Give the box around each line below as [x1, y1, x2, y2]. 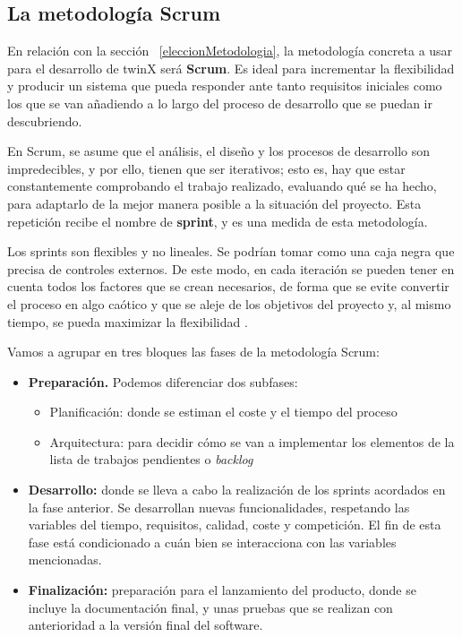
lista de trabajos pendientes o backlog [49, 450, 253, 469]
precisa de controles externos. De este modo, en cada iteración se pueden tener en [7, 259, 455, 278]
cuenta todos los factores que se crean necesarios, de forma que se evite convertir [7, 277, 449, 296]
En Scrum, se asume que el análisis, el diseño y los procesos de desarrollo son [7, 142, 431, 160]
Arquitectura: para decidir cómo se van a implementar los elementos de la [49, 432, 455, 451]
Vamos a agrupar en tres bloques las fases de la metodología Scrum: [7, 342, 380, 361]
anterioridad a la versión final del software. [28, 615, 263, 634]
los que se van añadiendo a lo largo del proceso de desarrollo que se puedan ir [7, 93, 433, 112]
